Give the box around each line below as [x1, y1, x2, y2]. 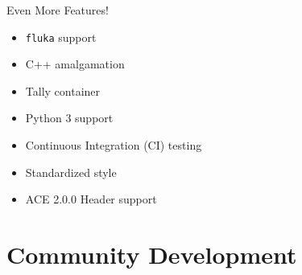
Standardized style [25, 163, 117, 180]
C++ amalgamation [25, 55, 125, 72]
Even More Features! [6, 2, 109, 18]
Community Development [6, 238, 297, 270]
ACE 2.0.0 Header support [25, 191, 157, 207]
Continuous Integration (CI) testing [25, 137, 202, 154]
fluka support [25, 28, 97, 45]
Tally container [25, 82, 101, 99]
